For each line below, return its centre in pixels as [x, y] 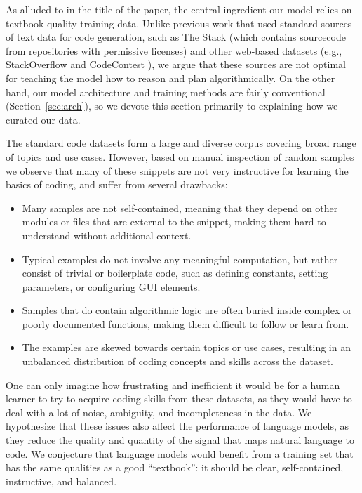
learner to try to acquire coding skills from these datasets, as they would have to [179, 399]
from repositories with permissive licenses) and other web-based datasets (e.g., [174, 50]
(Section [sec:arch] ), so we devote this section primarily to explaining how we [172, 106]
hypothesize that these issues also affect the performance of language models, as [177, 426]
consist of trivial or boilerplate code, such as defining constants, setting [175, 273]
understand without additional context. [107, 235]
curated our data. [43, 119]
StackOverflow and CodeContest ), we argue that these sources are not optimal [176, 64]
